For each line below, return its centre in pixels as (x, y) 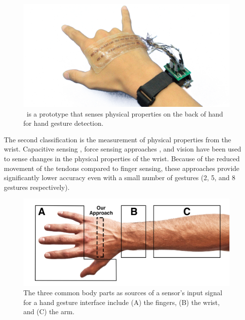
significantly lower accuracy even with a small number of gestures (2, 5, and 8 (120, 177)
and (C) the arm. (49, 312)
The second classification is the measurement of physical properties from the (118, 139)
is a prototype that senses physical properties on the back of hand (125, 113)
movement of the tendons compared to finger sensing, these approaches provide (122, 168)
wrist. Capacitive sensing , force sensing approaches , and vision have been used (122, 149)
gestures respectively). (37, 187)
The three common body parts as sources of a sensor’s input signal (123, 293)
